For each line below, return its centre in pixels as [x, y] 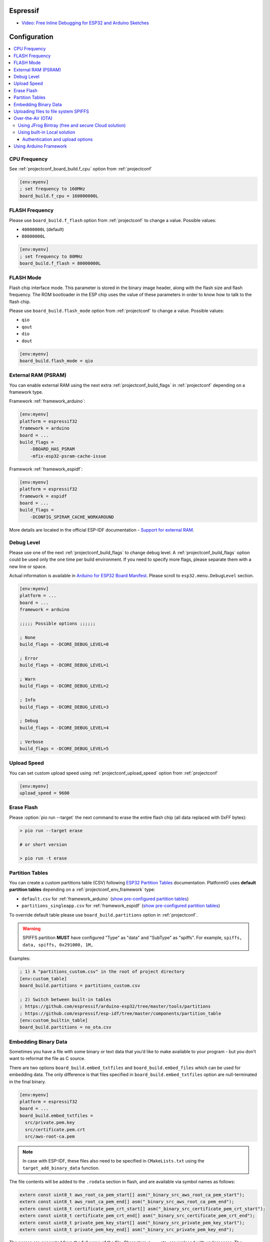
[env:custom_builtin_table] [54, 1020]
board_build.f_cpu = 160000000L [59, 196]
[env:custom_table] [43, 978]
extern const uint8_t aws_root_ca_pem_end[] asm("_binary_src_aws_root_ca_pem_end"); [127, 1202]
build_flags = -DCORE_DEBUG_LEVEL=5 [64, 748]
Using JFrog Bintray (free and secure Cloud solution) [72, 125]
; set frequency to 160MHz [52, 189]
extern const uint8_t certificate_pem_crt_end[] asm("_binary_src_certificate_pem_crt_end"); [137, 1216]
